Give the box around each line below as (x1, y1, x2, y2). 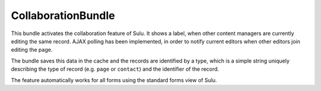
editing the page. (11, 46, 53, 54)
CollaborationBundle (11, 9, 115, 22)
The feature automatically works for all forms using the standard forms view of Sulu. (11, 76, 217, 83)
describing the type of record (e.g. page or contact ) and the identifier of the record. (11, 65, 219, 73)
